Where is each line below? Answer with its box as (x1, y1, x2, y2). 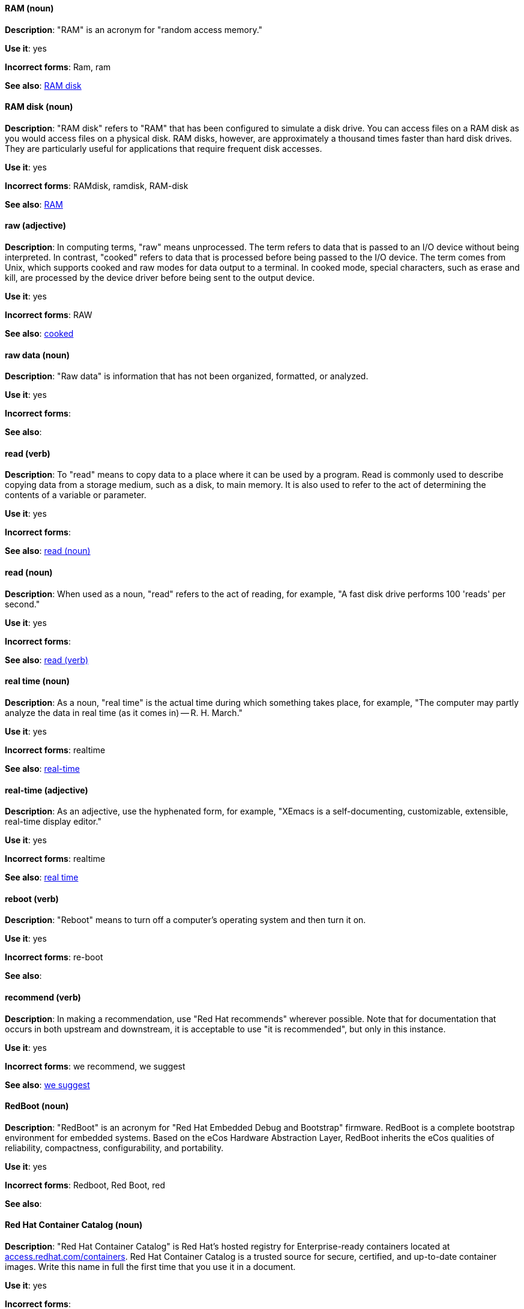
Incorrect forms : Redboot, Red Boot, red (5, 1179, 166, 1190)
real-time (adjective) (5, 784, 88, 795)
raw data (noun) (5, 349, 70, 360)
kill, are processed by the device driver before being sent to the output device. (5, 272, 315, 283)
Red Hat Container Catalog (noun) (5, 1220, 143, 1230)
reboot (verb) (5, 893, 59, 904)
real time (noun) (5, 676, 70, 687)
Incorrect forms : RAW (5, 310, 92, 320)
